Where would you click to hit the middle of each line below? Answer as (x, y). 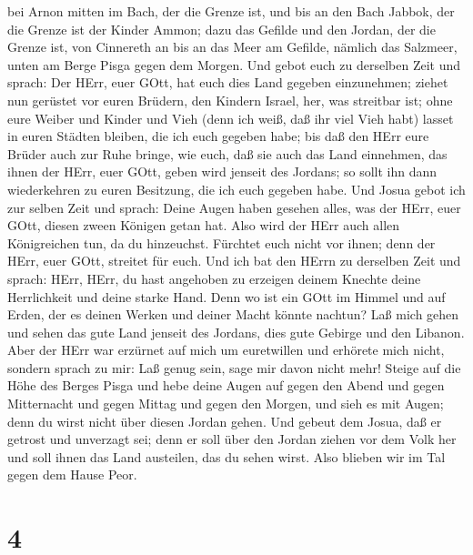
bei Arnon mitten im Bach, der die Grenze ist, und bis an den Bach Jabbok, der (231, 11)
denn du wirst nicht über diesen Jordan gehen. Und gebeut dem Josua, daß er (225, 421)
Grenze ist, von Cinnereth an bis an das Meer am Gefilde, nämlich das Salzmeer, (232, 47)
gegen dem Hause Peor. (72, 474)
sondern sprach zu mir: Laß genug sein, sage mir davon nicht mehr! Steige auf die (234, 367)
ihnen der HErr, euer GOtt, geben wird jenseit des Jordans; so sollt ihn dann (222, 172)
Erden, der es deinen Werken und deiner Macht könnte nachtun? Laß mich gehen (233, 314)
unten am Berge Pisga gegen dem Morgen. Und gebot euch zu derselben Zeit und (234, 64)
